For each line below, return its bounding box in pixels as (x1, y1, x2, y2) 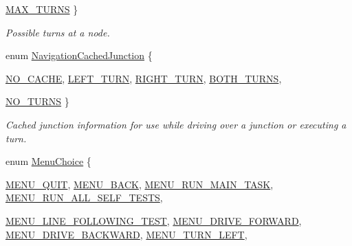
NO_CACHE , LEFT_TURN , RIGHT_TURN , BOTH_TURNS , (5, 71, 282, 85)
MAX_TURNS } (5, 2, 78, 16)
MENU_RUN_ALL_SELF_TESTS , (5, 190, 163, 205)
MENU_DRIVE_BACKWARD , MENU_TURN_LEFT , (5, 227, 247, 241)
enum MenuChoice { (5, 154, 91, 168)
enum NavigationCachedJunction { (5, 48, 153, 63)
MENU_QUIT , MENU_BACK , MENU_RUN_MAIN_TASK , (5, 177, 274, 191)
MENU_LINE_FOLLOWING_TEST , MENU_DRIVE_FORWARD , (5, 213, 302, 227)
